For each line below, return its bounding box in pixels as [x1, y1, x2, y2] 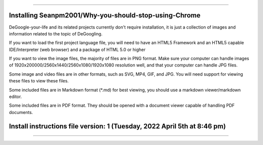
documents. [9, 109, 33, 115]
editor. [9, 94, 22, 99]
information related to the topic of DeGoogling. [9, 31, 103, 36]
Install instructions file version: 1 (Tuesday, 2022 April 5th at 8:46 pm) [9, 122, 226, 130]
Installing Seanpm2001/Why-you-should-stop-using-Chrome [9, 11, 201, 19]
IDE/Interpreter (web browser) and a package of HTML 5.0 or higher [9, 47, 146, 52]
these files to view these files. [9, 78, 69, 84]
